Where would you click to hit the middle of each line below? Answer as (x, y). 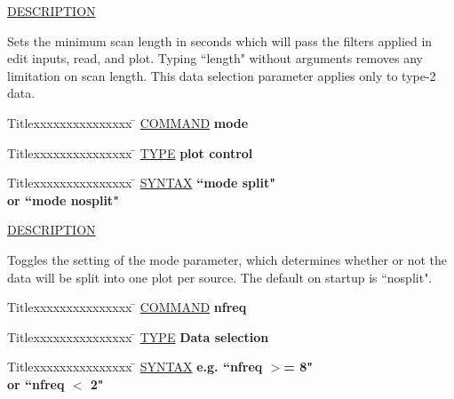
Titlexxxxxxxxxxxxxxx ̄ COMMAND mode (128, 122)
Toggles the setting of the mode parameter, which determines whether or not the (227, 259)
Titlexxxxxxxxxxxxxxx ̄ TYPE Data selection (138, 336)
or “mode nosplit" (63, 199)
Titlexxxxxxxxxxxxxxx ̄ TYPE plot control (130, 152)
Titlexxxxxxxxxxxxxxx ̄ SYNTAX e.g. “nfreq (135, 367)
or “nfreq (36, 383)
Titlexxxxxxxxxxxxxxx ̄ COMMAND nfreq (127, 307)
